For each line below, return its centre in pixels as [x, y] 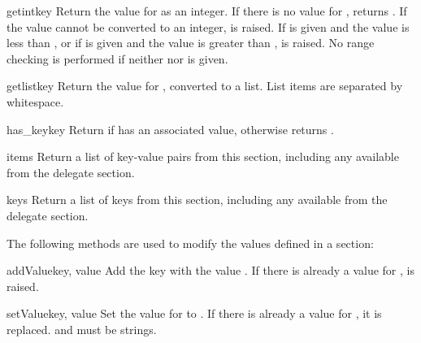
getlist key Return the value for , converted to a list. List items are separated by [205, 86]
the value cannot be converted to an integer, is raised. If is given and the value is [208, 26]
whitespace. [35, 101]
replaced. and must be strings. [82, 329]
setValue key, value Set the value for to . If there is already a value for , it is [194, 313]
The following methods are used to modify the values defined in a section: [190, 243]
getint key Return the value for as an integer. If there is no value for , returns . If [207, 11]
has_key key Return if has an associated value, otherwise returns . [170, 129]
